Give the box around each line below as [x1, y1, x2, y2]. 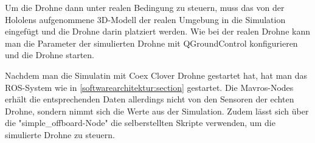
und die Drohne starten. [5, 48, 94, 61]
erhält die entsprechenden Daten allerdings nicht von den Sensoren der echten [5, 93, 294, 105]
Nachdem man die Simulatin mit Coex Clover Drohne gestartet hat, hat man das [5, 68, 308, 81]
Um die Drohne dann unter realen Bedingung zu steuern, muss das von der [5, 1, 285, 13]
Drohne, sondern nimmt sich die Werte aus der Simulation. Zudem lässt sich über [5, 104, 309, 117]
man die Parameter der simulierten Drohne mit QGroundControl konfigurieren [5, 36, 298, 49]
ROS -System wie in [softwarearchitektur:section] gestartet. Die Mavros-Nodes [5, 81, 294, 93]
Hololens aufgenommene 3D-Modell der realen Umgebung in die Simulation [5, 13, 286, 25]
